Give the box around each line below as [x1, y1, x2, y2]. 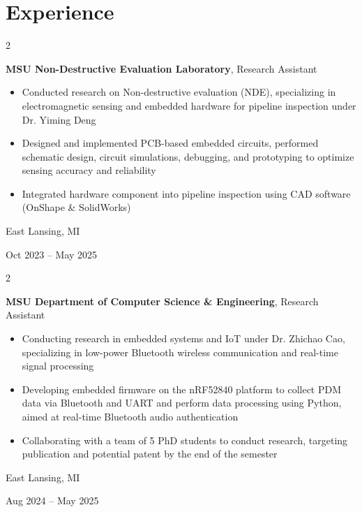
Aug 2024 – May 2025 [6, 493, 99, 508]
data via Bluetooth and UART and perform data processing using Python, [22, 395, 342, 410]
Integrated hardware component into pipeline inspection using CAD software [22, 186, 351, 200]
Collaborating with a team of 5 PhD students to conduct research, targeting [22, 432, 348, 447]
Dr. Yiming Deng [22, 112, 96, 126]
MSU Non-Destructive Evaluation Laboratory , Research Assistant [6, 61, 317, 75]
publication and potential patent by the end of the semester [22, 446, 278, 461]
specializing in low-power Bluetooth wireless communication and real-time [22, 344, 338, 359]
